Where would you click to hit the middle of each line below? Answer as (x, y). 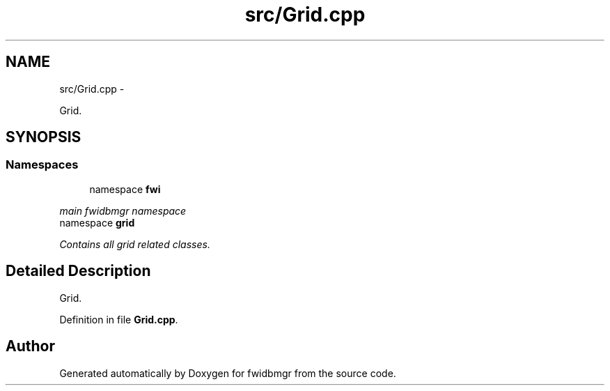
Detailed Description (78, 271)
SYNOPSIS (44, 137)
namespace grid (97, 222)
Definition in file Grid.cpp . (119, 319)
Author (30, 346)
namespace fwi (125, 189)
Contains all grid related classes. (135, 244)
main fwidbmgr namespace (123, 210)
